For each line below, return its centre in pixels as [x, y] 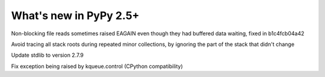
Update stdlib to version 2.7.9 [48, 55]
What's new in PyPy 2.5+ [75, 16]
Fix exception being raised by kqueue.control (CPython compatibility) [97, 66]
